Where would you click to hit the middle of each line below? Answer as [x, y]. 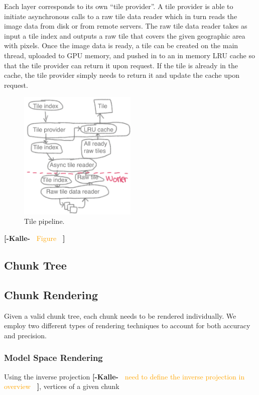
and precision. [25, 335]
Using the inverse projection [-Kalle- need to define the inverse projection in [124, 376]
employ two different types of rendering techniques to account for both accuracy [127, 325]
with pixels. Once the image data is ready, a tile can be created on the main [121, 45]
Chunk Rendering [51, 294]
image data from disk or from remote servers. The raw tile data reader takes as [126, 26]
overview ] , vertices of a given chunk [62, 386]
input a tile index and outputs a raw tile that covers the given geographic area [125, 35]
